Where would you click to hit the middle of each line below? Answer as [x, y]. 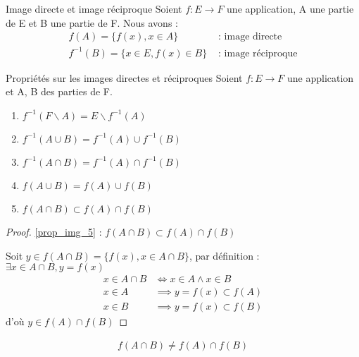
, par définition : [224, 255]
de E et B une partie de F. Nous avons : [92, 22]
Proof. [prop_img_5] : [54, 231]
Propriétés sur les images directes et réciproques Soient [124, 77]
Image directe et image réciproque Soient [94, 8]
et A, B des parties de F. [59, 91]
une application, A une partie [290, 8]
